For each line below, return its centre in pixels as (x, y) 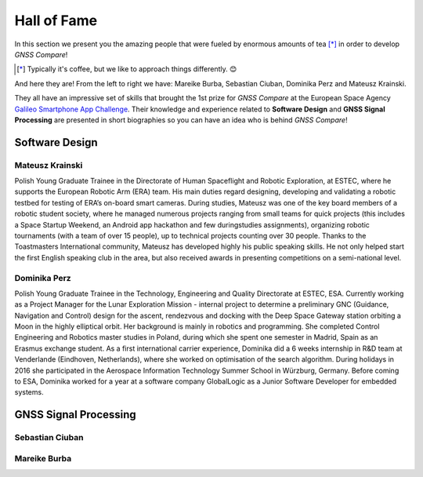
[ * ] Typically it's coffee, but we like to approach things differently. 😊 (127, 69)
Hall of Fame (56, 20)
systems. (29, 392)
